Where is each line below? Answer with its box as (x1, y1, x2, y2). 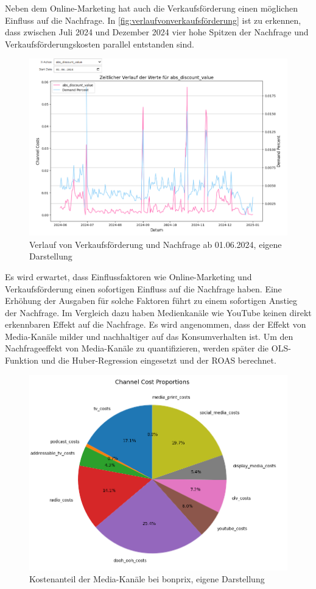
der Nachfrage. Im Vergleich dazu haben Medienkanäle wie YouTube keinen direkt (5, 306, 312, 319)
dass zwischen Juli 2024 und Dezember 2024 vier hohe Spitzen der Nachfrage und (5, 26, 309, 38)
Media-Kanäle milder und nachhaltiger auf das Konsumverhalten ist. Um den (5, 330, 293, 342)
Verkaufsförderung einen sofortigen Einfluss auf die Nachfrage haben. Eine (5, 282, 282, 295)
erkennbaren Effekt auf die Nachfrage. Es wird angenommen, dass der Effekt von (5, 318, 306, 331)
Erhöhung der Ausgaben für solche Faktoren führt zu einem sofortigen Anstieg (5, 294, 298, 307)
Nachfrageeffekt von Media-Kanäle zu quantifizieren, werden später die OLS (5, 342, 289, 354)
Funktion (5, 354, 39, 367)
